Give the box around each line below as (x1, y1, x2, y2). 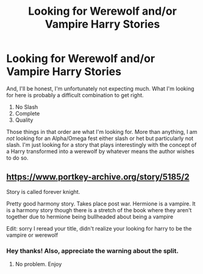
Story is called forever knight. (6, 188, 80, 195)
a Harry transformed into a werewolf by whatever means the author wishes (6, 147, 195, 155)
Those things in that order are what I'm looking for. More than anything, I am (6, 128, 198, 135)
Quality (15, 116, 34, 124)
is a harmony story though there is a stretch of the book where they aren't (6, 206, 192, 213)
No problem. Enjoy (15, 261, 62, 268)
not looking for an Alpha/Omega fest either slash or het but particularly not (6, 135, 194, 142)
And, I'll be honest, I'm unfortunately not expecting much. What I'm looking (6, 84, 194, 92)
